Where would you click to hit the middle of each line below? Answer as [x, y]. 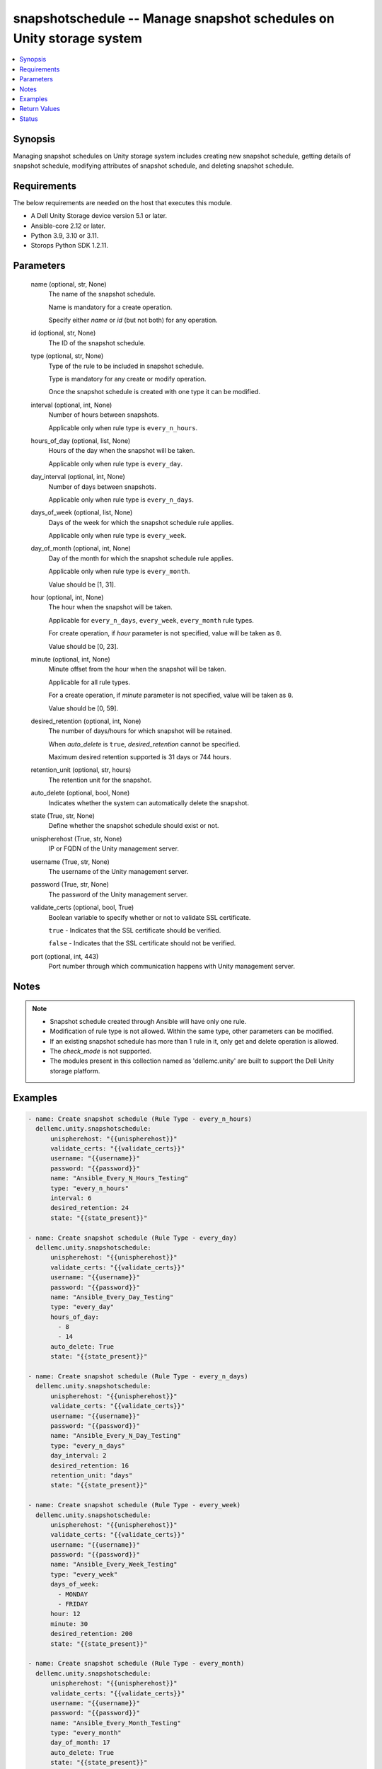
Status [29, 119]
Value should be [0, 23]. [83, 646]
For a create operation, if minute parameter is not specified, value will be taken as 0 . [171, 695]
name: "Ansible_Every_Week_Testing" [114, 1565]
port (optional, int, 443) [65, 956]
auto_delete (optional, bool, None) [80, 793]
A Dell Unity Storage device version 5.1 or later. [99, 216]
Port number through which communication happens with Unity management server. [172, 967]
